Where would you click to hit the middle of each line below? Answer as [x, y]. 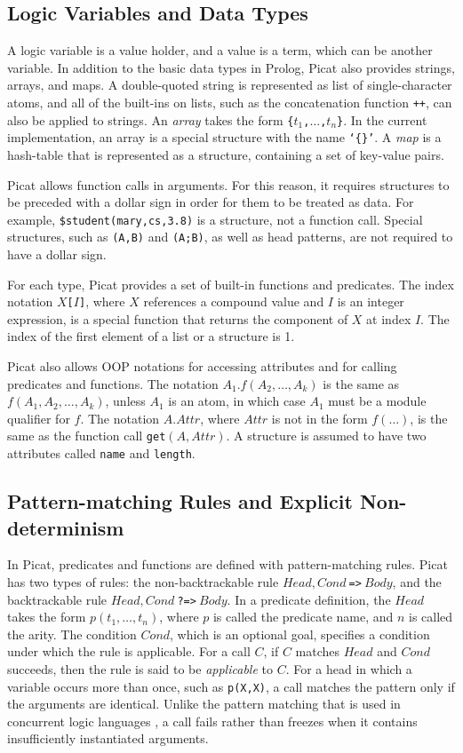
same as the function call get [87, 436]
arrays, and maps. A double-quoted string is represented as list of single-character [230, 85]
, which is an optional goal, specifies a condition [300, 634]
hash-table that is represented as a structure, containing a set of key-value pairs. [226, 154]
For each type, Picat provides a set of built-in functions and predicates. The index [231, 284]
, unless [125, 401]
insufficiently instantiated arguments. [108, 738]
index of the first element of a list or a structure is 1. [151, 336]
